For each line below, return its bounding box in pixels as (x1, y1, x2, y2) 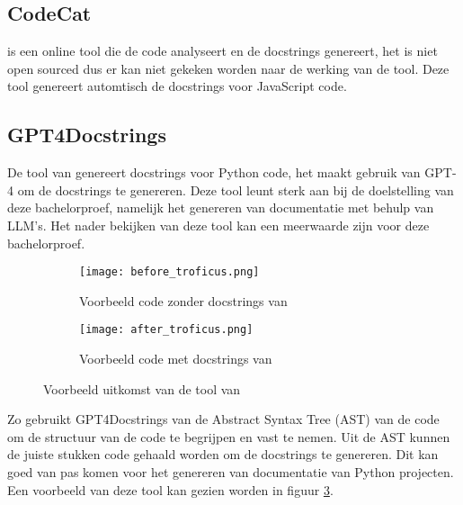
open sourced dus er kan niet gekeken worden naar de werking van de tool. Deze (7, 59, 450, 77)
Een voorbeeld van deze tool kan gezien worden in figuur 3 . (7, 480, 334, 499)
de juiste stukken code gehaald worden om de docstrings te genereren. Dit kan (7, 445, 439, 464)
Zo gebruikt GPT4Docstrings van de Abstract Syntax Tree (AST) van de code (7, 410, 440, 428)
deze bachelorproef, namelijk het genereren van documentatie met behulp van (7, 198, 434, 217)
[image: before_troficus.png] (79, 266, 260, 279)
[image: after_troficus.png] (79, 323, 254, 337)
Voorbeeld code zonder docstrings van (79, 291, 288, 310)
